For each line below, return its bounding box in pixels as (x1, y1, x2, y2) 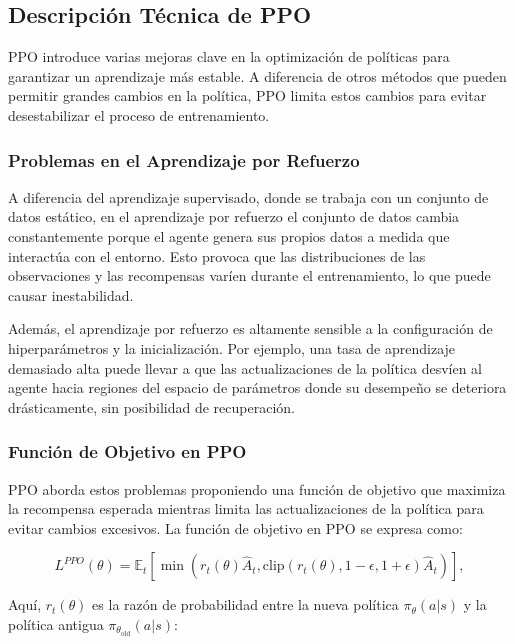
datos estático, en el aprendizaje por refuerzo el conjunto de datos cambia (8, 206, 460, 227)
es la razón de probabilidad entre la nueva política (92, 594, 399, 615)
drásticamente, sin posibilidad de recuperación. (8, 396, 295, 417)
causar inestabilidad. (8, 284, 134, 305)
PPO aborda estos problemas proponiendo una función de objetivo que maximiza (8, 478, 506, 499)
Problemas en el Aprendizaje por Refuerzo (8, 147, 360, 172)
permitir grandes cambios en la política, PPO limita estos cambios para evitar (8, 85, 487, 106)
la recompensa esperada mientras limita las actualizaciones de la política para (8, 498, 484, 519)
